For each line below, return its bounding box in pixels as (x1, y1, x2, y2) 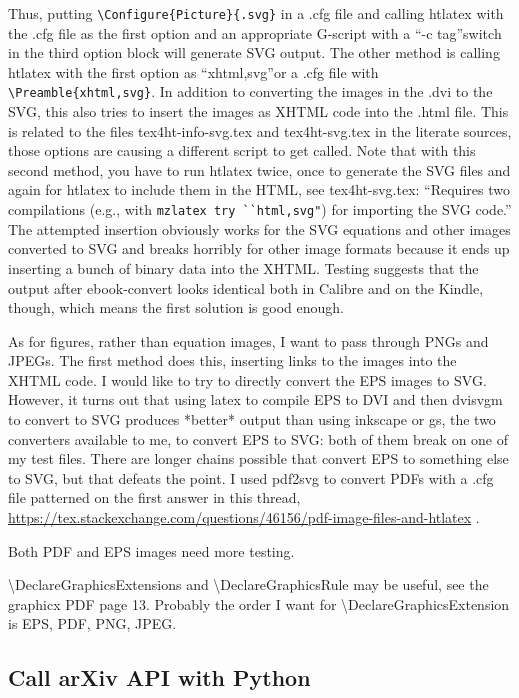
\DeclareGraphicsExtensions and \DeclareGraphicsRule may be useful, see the (8, 574, 489, 595)
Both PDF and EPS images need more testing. (8, 540, 295, 561)
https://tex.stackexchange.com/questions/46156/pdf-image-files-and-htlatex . (8, 507, 480, 528)
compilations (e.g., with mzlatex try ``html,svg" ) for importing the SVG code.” (8, 199, 512, 220)
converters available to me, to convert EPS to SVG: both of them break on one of (8, 428, 509, 449)
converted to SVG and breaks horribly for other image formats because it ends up (8, 238, 510, 259)
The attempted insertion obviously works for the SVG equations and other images (8, 218, 511, 239)
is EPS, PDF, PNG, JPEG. (8, 613, 177, 634)
